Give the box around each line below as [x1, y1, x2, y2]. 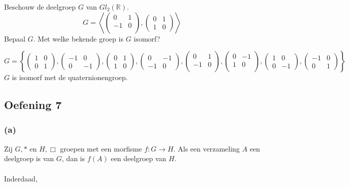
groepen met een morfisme [60, 143, 142, 154]
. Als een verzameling [173, 143, 240, 154]
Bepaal [4, 33, 25, 44]
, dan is [61, 153, 85, 164]
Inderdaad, [4, 173, 38, 183]
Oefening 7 [4, 97, 62, 113]
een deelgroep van [111, 153, 167, 164]
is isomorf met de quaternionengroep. [12, 72, 128, 83]
